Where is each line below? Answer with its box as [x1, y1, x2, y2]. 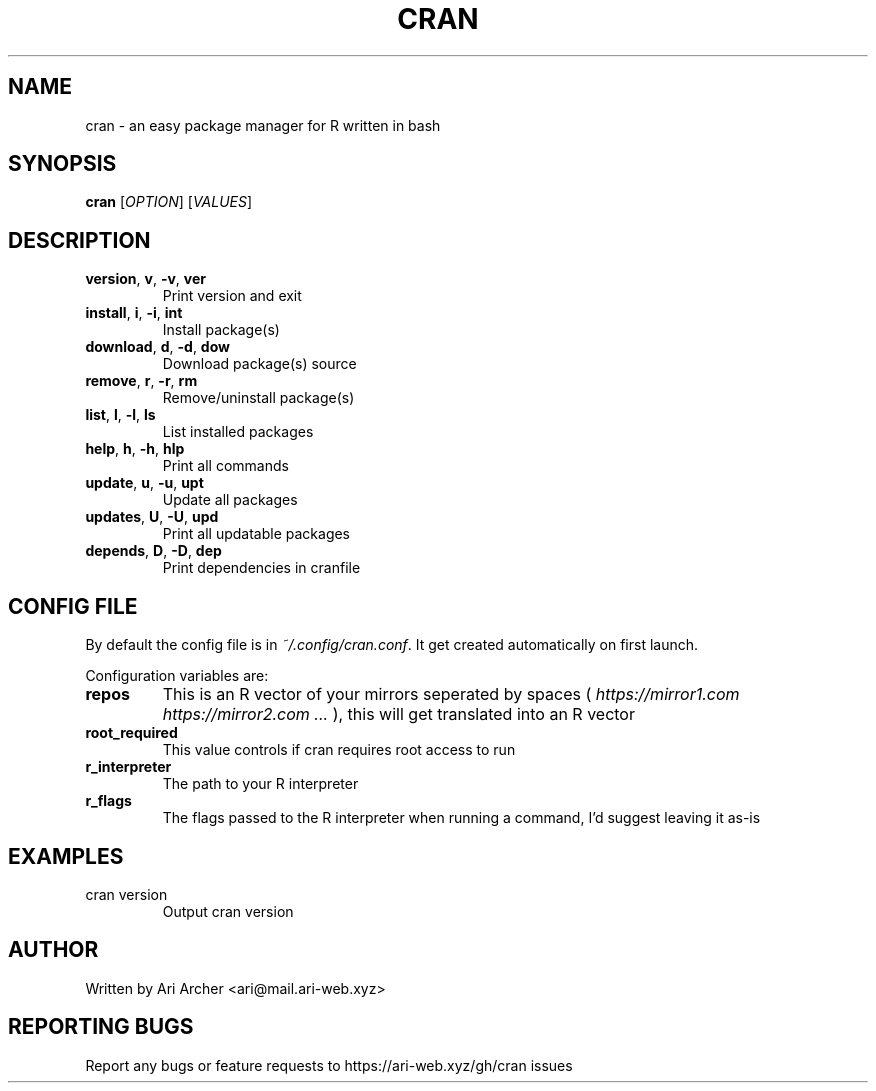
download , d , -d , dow [85, 338, 230, 356]
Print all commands [162, 457, 289, 475]
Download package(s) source [162, 355, 357, 373]
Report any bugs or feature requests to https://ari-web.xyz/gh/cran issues [85, 1056, 573, 1074]
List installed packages [162, 423, 314, 441]
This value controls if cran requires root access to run [162, 741, 516, 759]
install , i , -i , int [85, 304, 183, 322]
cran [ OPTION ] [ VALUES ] [85, 193, 253, 211]
